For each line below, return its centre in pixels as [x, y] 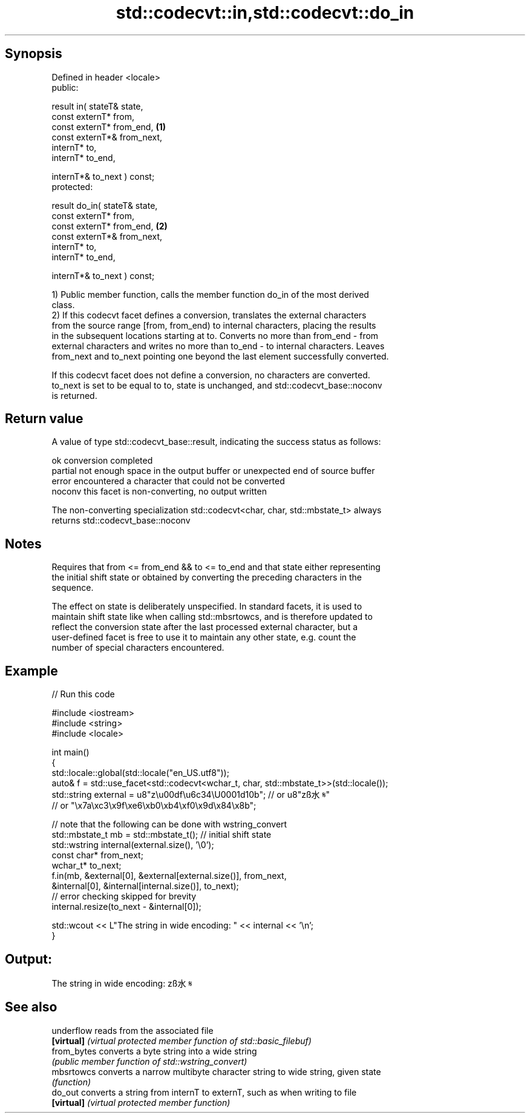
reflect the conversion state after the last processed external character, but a [205, 627]
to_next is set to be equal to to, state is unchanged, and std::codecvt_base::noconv [217, 385]
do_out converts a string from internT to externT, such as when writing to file [204, 1092]
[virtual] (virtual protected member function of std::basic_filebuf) [182, 1041]
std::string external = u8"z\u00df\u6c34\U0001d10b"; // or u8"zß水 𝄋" [191, 795]
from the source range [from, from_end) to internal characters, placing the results [214, 325]
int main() [70, 752]
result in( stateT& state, [97, 106]
